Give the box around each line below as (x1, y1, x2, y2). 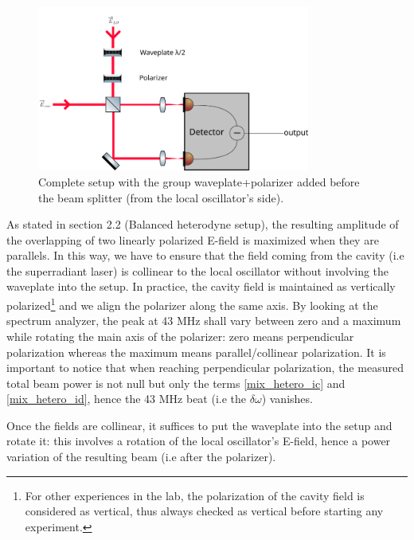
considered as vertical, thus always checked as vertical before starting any (25, 503, 384, 519)
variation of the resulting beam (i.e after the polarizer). (6, 448, 276, 465)
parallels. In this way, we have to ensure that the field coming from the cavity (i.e (6, 247, 404, 264)
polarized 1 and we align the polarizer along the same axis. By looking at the (6, 295, 378, 313)
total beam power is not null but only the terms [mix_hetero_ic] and (6, 374, 346, 391)
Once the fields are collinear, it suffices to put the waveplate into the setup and (6, 417, 393, 433)
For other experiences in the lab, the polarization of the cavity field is (25, 487, 365, 503)
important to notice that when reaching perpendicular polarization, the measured (6, 359, 404, 376)
